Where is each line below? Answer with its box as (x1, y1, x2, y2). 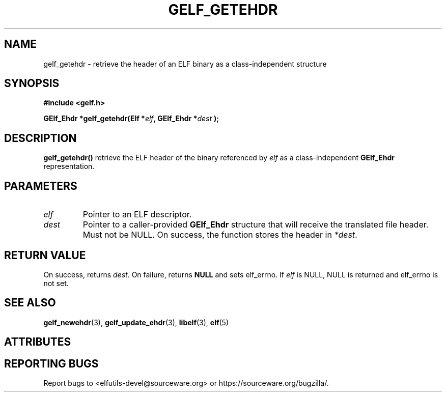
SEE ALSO (4, 296, 56, 309)
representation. (43, 162, 95, 171)
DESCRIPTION (4, 131, 77, 145)
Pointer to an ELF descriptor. (82, 209, 192, 220)
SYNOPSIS (4, 77, 60, 90)
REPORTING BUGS (4, 357, 99, 370)
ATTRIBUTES (4, 335, 71, 349)
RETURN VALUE (4, 248, 86, 262)
